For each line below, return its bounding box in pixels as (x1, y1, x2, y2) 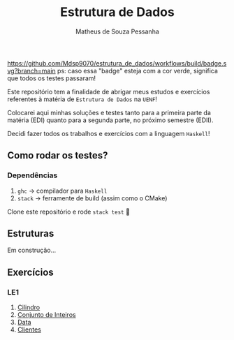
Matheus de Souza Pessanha (75, 27, 159, 36)
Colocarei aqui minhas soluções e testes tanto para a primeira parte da (7, 108, 212, 117)
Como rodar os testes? (7, 149, 108, 161)
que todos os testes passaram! (7, 74, 96, 82)
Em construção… (7, 246, 57, 255)
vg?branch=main (7, 66, 56, 75)
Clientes (17, 325, 42, 334)
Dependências (7, 170, 58, 180)
